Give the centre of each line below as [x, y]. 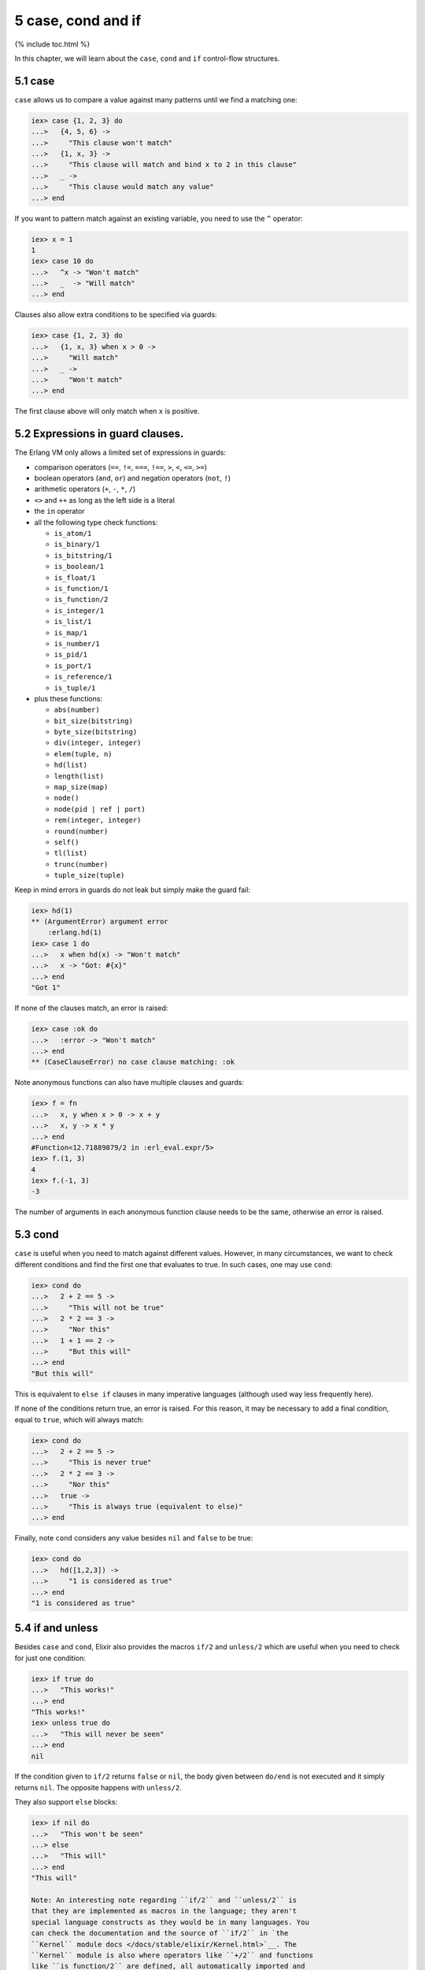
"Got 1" [46, 988]
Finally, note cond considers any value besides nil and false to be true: [134, 1538]
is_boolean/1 [79, 567]
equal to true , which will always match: [79, 1419]
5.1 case [35, 81]
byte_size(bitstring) [96, 732]
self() [67, 842]
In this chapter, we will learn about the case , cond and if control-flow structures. [147, 58]
